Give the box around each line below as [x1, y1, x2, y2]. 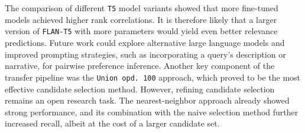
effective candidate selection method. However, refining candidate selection [5, 82, 275, 95]
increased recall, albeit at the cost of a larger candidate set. [5, 117, 220, 129]
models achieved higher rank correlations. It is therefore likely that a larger [5, 13, 277, 25]
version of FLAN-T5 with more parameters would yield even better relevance [5, 25, 278, 37]
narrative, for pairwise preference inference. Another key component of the [5, 59, 275, 72]
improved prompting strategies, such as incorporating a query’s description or [5, 48, 286, 60]
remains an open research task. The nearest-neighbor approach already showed [5, 94, 290, 107]
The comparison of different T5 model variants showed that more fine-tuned [5, 2, 278, 14]
